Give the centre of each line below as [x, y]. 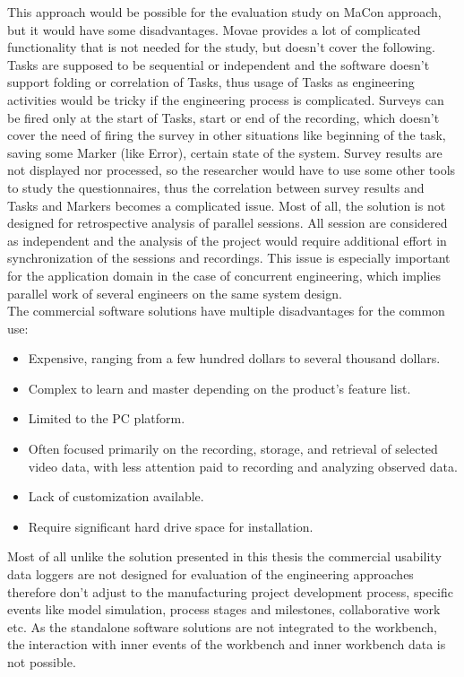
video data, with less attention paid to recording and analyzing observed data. [243, 466]
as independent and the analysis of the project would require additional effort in [227, 240]
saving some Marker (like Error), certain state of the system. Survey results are [225, 152]
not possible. [42, 662]
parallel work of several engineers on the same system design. [175, 293]
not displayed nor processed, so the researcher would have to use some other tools [232, 170]
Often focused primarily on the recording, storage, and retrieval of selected [233, 449]
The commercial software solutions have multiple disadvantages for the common [226, 311]
